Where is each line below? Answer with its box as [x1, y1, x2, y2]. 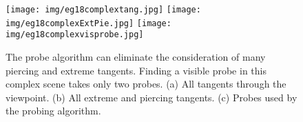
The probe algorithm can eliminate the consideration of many [6, 49, 266, 63]
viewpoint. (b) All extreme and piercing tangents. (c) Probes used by [6, 90, 297, 104]
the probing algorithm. [6, 103, 101, 118]
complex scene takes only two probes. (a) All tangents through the [6, 77, 286, 91]
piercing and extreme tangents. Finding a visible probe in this [6, 63, 267, 77]
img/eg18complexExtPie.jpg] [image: [6, 18, 171, 28]
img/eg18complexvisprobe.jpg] [6, 30, 144, 40]
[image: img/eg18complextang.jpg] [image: [6, 5, 201, 14]
